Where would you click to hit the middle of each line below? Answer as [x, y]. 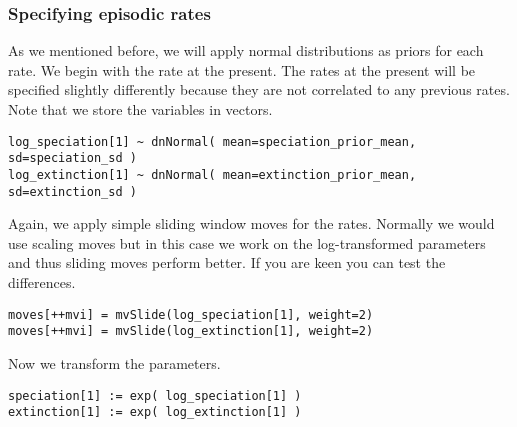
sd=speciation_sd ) [72, 158]
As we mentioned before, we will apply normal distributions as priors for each [246, 50]
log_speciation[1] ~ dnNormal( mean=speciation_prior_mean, [212, 141]
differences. [42, 282]
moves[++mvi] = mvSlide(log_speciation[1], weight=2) [191, 314]
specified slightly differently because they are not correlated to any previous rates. [259, 89]
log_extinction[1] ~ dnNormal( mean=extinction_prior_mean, [212, 174]
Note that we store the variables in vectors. [140, 109]
